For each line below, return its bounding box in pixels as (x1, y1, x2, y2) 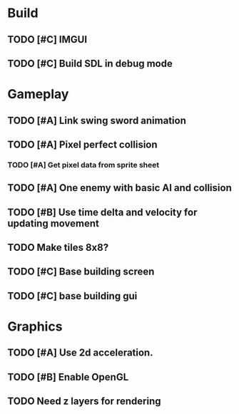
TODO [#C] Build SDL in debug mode (7, 57, 173, 69)
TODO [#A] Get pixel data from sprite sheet (7, 160, 159, 170)
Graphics (7, 319, 63, 334)
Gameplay (7, 86, 69, 103)
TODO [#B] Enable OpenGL (7, 371, 129, 383)
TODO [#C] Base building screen (7, 266, 155, 278)
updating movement (7, 217, 100, 229)
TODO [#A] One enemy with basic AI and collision (7, 182, 232, 194)
